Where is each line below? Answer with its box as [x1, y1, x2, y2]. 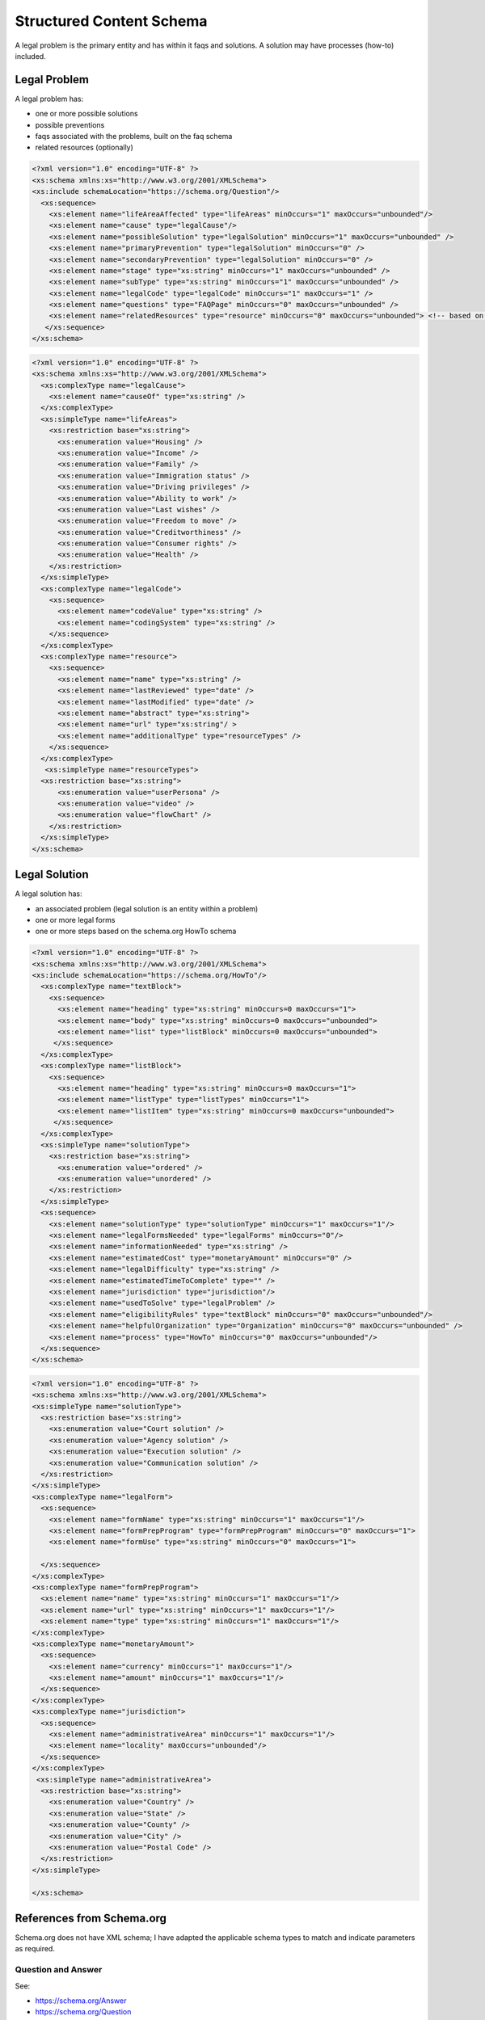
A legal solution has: [15, 889, 82, 898]
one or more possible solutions [35, 109, 138, 119]
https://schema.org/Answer [35, 1996, 127, 2005]
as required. [15, 1944, 56, 1954]
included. [15, 51, 46, 61]
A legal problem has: [15, 94, 84, 103]
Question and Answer [15, 1964, 103, 1976]
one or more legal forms [35, 915, 116, 924]
